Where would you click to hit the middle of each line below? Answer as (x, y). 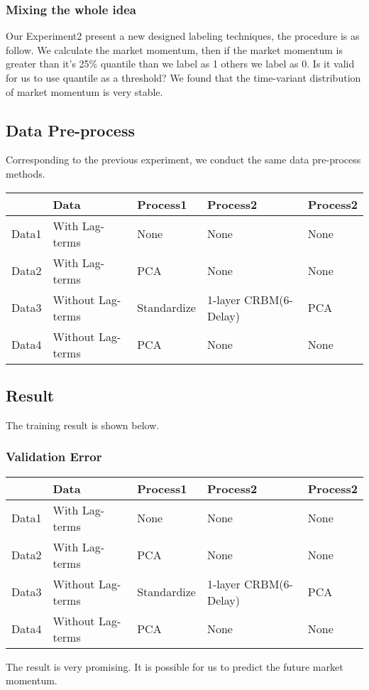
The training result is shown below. (83, 425)
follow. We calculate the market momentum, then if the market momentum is (174, 49)
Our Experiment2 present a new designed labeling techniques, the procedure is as (183, 36)
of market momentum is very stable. (84, 91)
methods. (26, 173)
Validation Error (54, 457)
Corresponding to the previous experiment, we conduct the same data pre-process (183, 160)
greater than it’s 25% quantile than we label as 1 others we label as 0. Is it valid (180, 64)
